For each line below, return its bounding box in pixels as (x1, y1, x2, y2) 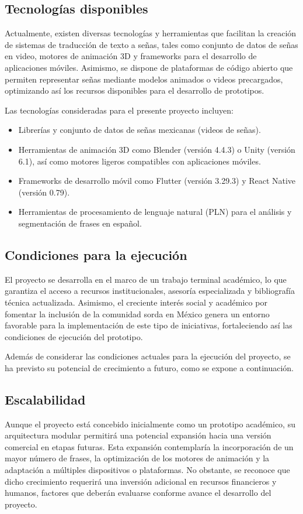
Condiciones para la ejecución (5, 245, 187, 263)
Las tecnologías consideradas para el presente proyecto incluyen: (5, 104, 234, 116)
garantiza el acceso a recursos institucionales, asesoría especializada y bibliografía (5, 285, 295, 297)
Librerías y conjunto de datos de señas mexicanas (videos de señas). (18, 124, 261, 136)
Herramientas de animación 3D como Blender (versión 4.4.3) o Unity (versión (18, 143, 295, 155)
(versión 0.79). (18, 186, 70, 198)
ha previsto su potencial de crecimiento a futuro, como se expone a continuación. (5, 361, 294, 373)
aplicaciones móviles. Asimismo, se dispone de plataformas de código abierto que (5, 61, 293, 73)
